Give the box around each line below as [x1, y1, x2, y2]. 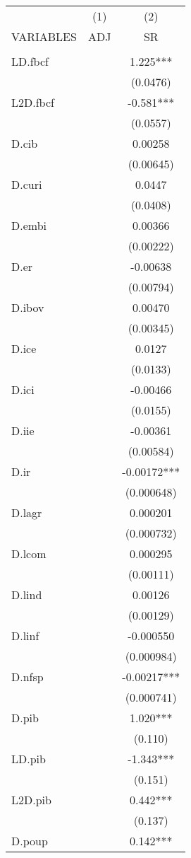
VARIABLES [11, 28, 77, 45]
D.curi [11, 176, 42, 192]
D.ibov [11, 299, 44, 315]
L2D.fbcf [11, 94, 54, 110]
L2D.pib [11, 792, 51, 808]
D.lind [11, 586, 42, 603]
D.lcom [11, 545, 47, 562]
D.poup [11, 833, 48, 849]
